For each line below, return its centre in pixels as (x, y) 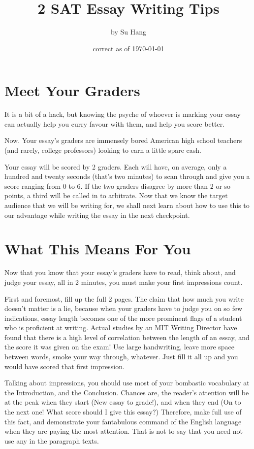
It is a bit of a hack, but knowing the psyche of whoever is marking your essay (123, 114)
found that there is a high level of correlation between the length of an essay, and (127, 337)
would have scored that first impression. (64, 366)
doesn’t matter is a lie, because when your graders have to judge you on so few (124, 308)
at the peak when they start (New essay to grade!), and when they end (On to (123, 402)
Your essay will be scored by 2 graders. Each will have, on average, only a (116, 166)
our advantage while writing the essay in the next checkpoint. (97, 215)
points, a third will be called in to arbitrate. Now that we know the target (116, 195)
